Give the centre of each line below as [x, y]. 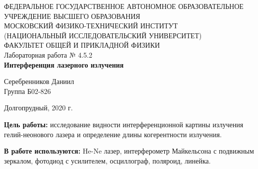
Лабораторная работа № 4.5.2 [48, 54]
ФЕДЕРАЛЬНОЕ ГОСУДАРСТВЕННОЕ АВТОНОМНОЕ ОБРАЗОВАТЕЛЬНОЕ [124, 6]
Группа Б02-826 [28, 91]
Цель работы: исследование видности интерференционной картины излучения [124, 124]
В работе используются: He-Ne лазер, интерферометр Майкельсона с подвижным [129, 151]
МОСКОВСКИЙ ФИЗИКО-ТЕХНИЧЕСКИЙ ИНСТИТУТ [91, 26]
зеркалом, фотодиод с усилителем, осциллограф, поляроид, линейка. [107, 160]
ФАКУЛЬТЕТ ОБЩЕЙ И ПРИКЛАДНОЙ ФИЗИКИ [82, 45]
